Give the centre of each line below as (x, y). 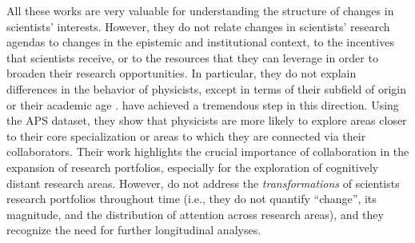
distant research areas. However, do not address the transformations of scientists (203, 183)
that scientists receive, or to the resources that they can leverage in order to (192, 57)
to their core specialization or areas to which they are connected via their (186, 135)
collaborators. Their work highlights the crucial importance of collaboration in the (208, 151)
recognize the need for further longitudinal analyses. (134, 230)
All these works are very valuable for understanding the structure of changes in (200, 10)
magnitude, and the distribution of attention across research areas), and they (195, 214)
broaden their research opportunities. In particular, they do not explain (182, 73)
